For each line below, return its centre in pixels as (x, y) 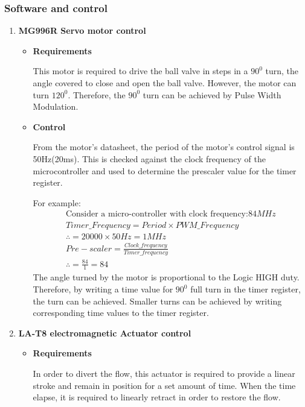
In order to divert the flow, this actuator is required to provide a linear (164, 374)
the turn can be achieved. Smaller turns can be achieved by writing (157, 301)
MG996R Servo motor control (82, 30)
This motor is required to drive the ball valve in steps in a (140, 71)
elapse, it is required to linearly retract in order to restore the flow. (157, 397)
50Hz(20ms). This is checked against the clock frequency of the (149, 158)
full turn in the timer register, (246, 289)
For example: (57, 202)
